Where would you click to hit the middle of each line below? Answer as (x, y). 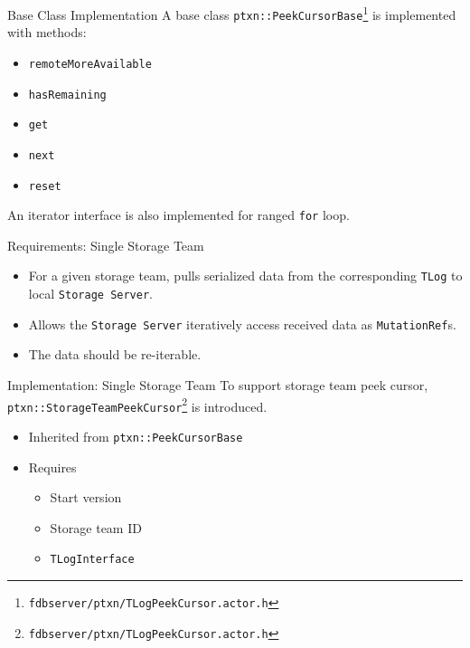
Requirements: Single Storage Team (106, 245)
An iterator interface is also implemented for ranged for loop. (179, 215)
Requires (52, 467)
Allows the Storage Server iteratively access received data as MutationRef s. (242, 324)
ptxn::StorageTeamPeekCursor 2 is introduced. (137, 405)
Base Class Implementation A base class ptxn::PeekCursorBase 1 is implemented (232, 13)
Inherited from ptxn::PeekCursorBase (136, 436)
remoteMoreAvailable (90, 64)
